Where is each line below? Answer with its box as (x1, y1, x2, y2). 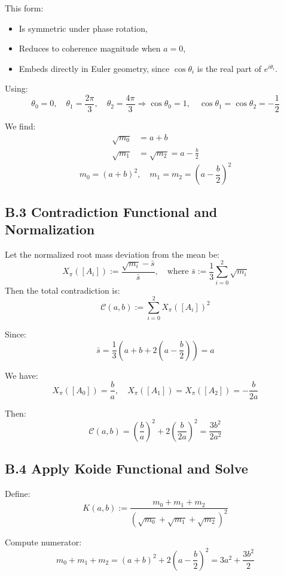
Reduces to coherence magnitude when (19, 42, 161, 55)
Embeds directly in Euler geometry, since (19, 62, 170, 74)
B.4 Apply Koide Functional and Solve (5, 459, 248, 477)
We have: (5, 369, 38, 381)
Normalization (5, 220, 95, 239)
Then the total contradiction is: (5, 284, 120, 296)
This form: (5, 2, 44, 14)
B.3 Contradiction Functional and (5, 202, 218, 221)
